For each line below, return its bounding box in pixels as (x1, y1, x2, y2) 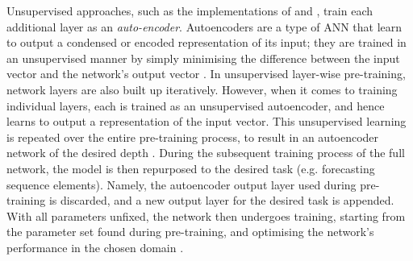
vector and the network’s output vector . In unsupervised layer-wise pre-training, (6, 65, 406, 82)
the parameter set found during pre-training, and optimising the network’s (6, 223, 374, 240)
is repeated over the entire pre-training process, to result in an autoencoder (6, 128, 379, 145)
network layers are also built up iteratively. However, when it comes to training (6, 81, 398, 97)
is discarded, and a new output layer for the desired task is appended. (48, 192, 394, 209)
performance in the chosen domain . (6, 238, 184, 255)
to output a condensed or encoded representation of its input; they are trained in (6, 34, 407, 51)
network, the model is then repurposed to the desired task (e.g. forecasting (6, 159, 375, 176)
